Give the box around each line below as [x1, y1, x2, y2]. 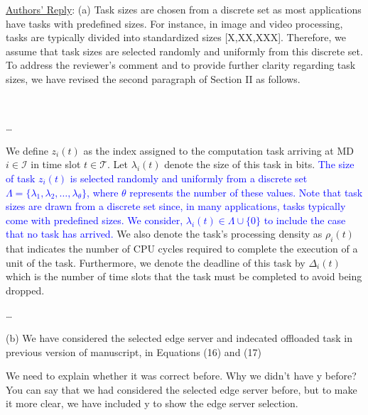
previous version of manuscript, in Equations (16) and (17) [6, 344, 261, 359]
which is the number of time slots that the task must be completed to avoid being [6, 269, 362, 284]
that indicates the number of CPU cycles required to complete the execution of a [6, 241, 358, 256]
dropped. [6, 282, 45, 297]
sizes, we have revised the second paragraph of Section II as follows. [6, 71, 301, 86]
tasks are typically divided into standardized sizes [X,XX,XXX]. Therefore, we [6, 30, 346, 45]
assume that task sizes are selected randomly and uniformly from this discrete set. [6, 43, 363, 58]
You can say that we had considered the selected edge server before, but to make [6, 382, 357, 397]
